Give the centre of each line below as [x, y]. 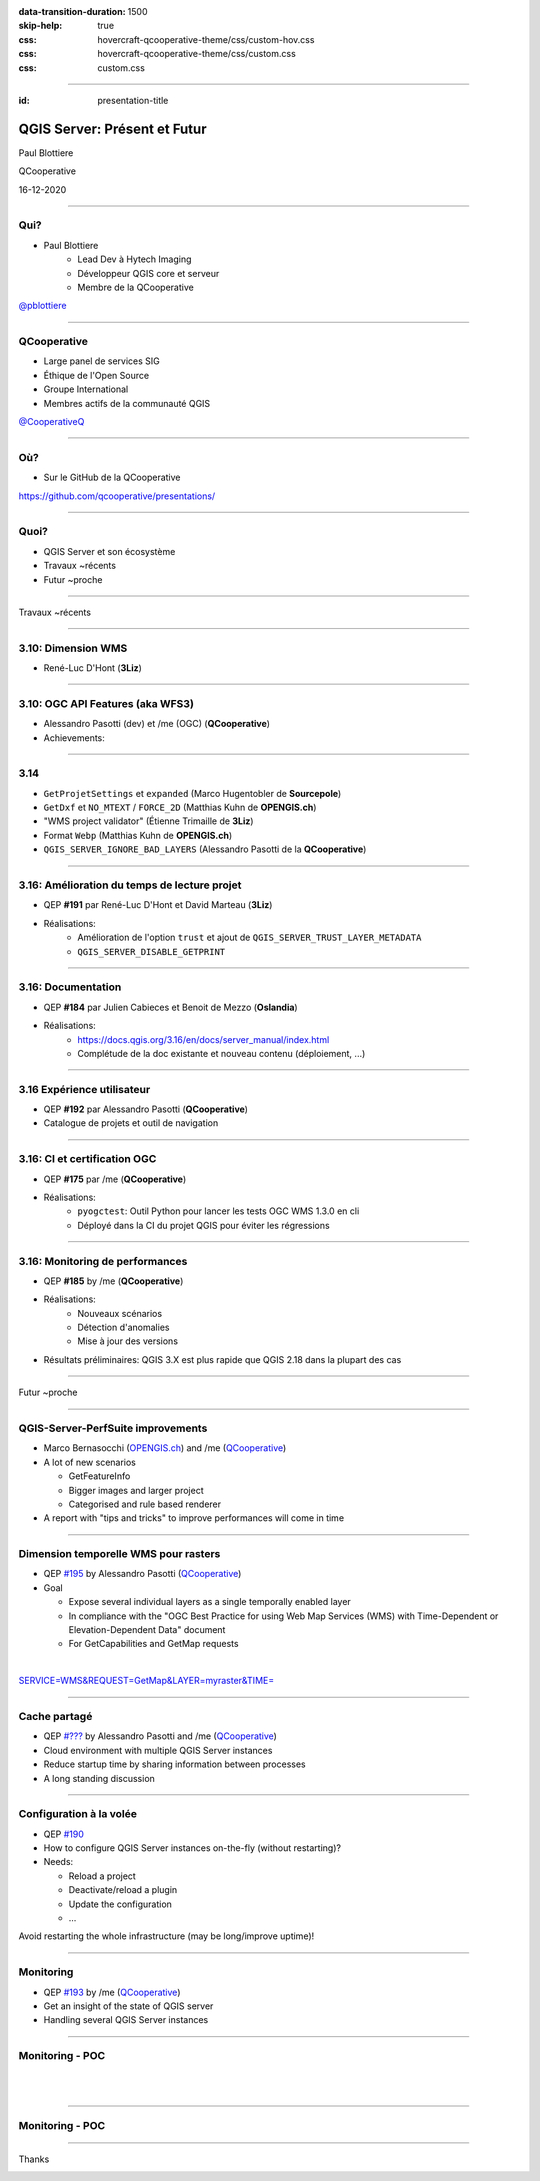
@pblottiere [42, 306]
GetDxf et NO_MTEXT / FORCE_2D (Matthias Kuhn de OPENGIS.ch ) [180, 807]
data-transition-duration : [72, 11]
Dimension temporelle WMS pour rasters [119, 1554]
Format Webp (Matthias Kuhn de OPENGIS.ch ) [138, 835]
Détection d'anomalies [123, 1327]
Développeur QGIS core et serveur [148, 273]
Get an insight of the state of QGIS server [128, 2006]
